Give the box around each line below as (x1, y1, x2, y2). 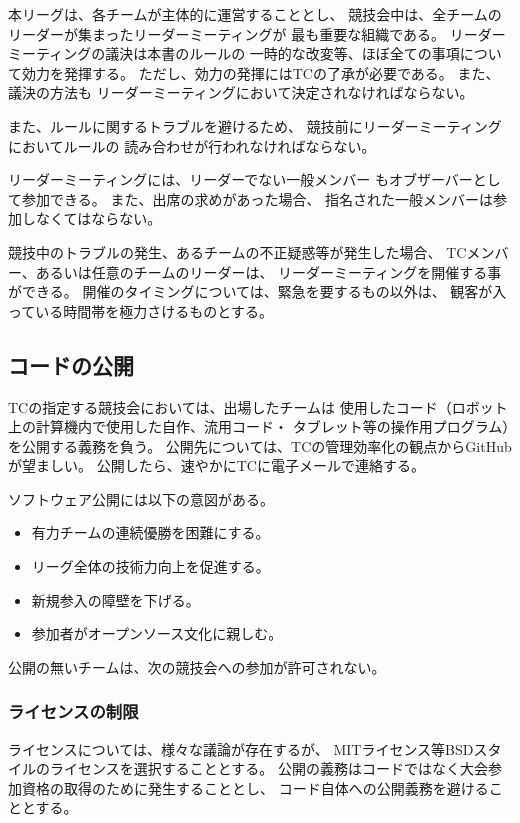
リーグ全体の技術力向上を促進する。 (31, 556, 270, 577)
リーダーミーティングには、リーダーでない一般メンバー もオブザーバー (8, 169, 473, 190)
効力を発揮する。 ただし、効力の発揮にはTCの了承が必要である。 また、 (21, 62, 500, 83)
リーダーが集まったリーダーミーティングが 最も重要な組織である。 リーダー (8, 23, 506, 44)
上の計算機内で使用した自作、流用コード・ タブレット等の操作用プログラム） (8, 416, 510, 437)
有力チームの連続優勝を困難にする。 (31, 522, 270, 543)
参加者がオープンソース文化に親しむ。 (31, 623, 283, 644)
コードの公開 (8, 349, 134, 380)
